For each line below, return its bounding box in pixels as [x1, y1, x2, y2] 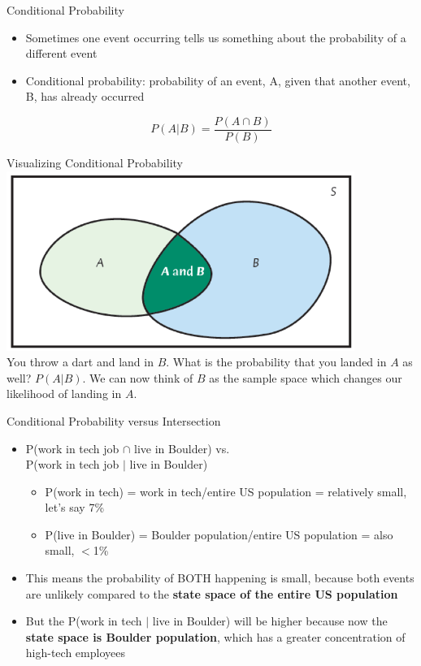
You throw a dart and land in [7, 353, 154, 370]
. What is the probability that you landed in [166, 353, 387, 370]
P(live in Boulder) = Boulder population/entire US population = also [45, 525, 393, 543]
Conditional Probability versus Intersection [7, 412, 221, 429]
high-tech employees [25, 644, 125, 661]
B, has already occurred [25, 88, 145, 105]
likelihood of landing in [7, 385, 122, 402]
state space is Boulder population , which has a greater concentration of [25, 628, 406, 645]
